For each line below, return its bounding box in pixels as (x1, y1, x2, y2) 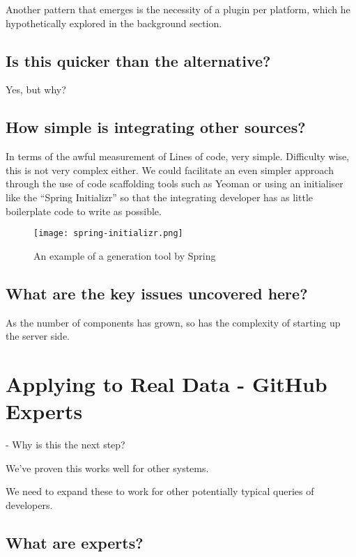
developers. (6, 497, 53, 512)
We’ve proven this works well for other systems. (6, 460, 209, 475)
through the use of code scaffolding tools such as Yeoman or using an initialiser (6, 176, 343, 191)
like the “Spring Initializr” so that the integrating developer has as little (6, 189, 314, 204)
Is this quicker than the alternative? (6, 49, 271, 71)
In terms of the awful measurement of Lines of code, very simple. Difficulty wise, (6, 149, 350, 164)
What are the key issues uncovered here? (6, 282, 308, 304)
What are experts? (6, 531, 144, 553)
